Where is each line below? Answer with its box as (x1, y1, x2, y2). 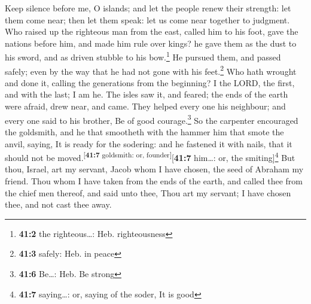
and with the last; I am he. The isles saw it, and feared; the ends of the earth (5, 88, 288, 101)
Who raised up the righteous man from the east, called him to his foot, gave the (5, 25, 298, 38)
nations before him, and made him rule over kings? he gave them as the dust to (5, 37, 297, 49)
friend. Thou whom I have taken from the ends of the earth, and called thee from (5, 174, 303, 187)
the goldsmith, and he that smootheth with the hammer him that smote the (5, 125, 284, 138)
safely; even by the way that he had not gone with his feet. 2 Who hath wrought (5, 63, 297, 77)
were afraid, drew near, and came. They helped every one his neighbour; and (5, 100, 286, 113)
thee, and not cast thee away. (5, 198, 112, 211)
